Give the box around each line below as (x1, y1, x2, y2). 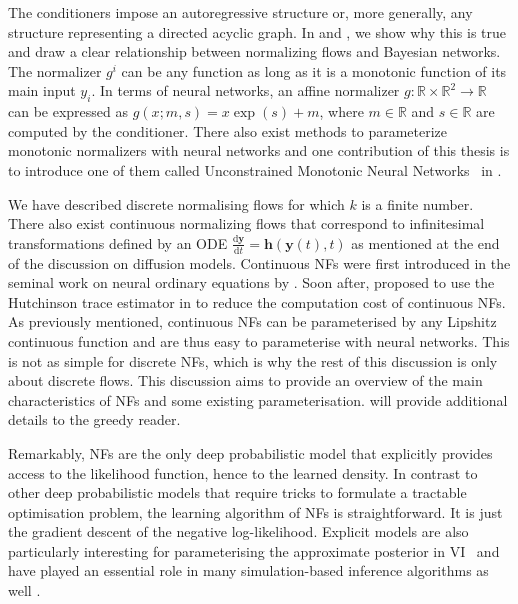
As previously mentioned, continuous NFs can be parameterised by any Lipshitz (8, 311, 497, 332)
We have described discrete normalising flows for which (8, 193, 345, 214)
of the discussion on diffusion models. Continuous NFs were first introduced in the (8, 252, 511, 273)
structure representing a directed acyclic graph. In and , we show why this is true (8, 21, 507, 42)
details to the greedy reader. (8, 409, 181, 430)
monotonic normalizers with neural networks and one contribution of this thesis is (8, 140, 510, 161)
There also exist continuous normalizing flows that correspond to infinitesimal (8, 213, 485, 234)
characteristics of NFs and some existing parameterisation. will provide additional (8, 389, 508, 410)
